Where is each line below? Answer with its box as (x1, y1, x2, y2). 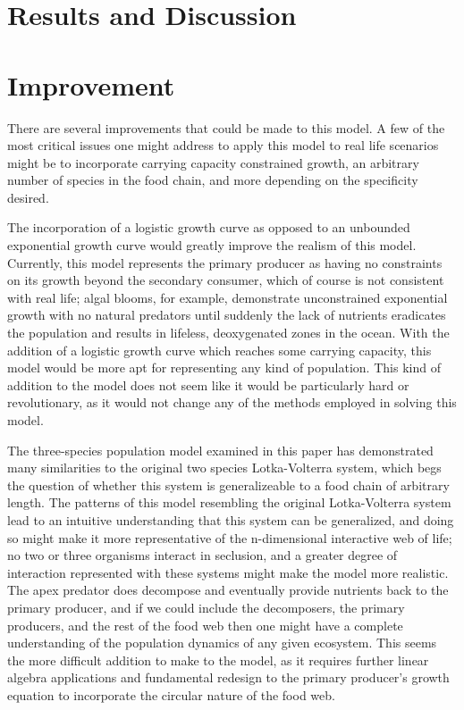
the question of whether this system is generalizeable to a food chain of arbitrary (7, 475, 450, 494)
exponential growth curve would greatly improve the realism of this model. (7, 236, 417, 255)
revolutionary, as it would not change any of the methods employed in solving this (7, 393, 457, 412)
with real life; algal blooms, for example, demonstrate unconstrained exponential (7, 288, 448, 306)
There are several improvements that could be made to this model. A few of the (7, 118, 445, 137)
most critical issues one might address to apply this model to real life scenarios (7, 136, 439, 155)
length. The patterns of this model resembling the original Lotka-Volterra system (7, 493, 451, 512)
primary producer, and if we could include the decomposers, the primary (7, 597, 405, 616)
